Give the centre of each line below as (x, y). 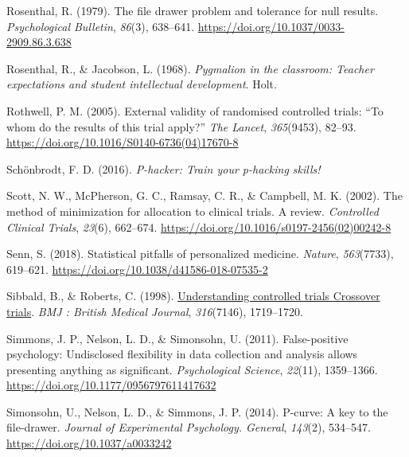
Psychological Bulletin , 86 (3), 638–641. (101, 26)
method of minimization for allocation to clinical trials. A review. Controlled (193, 211)
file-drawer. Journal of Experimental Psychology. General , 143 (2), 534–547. (189, 427)
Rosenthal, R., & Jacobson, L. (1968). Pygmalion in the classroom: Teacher (190, 68)
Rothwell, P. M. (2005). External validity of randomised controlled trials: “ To (195, 110)
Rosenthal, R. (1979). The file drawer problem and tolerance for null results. (193, 10)
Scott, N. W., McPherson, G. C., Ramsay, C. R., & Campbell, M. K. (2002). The (204, 195)
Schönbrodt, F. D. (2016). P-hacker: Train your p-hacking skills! (164, 168)
